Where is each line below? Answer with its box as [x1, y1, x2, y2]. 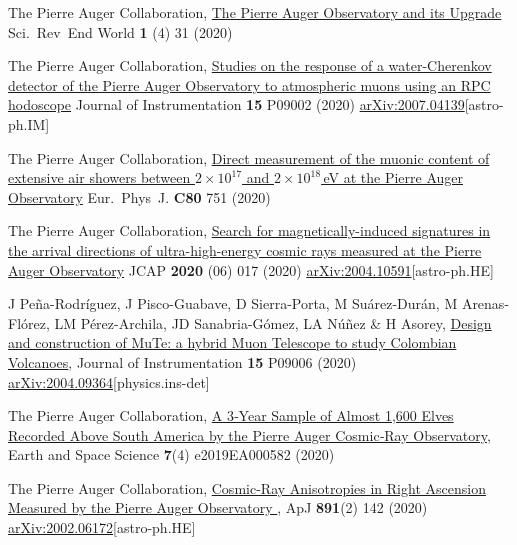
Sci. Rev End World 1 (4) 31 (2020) [8, 21, 233, 42]
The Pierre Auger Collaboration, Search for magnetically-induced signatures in [8, 220, 491, 241]
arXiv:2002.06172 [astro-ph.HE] [8, 517, 196, 538]
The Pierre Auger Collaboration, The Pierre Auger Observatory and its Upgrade [8, 2, 502, 22]
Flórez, [8, 312, 50, 333]
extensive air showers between [8, 167, 191, 188]
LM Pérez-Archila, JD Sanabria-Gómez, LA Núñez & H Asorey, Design [54, 312, 492, 333]
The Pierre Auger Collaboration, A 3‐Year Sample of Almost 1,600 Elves [8, 405, 454, 426]
